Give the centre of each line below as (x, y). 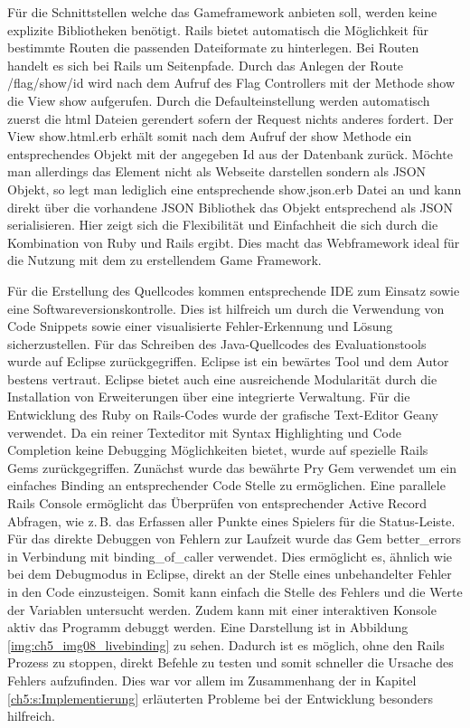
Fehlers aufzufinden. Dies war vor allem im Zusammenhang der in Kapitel (212, 680)
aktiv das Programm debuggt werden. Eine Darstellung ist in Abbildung (208, 627)
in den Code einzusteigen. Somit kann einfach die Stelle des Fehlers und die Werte (235, 591)
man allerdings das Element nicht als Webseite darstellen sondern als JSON (217, 171)
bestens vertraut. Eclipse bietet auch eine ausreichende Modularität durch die (222, 378)
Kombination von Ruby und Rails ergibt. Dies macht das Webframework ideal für (234, 242)
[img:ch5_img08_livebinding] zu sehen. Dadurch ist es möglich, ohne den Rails (226, 644)
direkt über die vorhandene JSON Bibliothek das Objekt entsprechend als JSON (230, 207)
